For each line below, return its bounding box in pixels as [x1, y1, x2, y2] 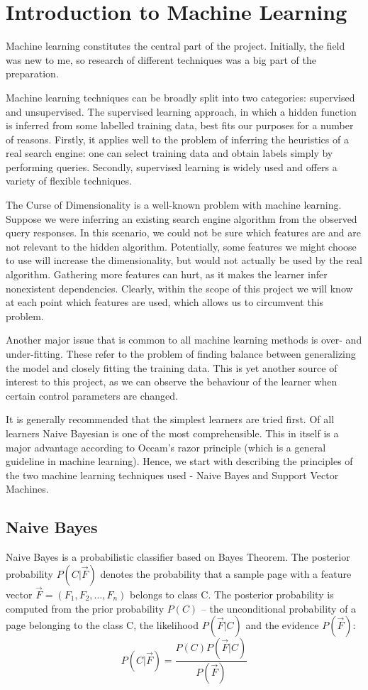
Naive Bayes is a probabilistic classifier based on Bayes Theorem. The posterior [6, 549, 350, 564]
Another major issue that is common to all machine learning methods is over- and [6, 332, 362, 347]
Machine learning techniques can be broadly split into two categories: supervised [6, 89, 355, 104]
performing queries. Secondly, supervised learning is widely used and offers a [6, 159, 338, 174]
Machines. [6, 481, 49, 496]
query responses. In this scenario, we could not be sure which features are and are [6, 225, 361, 240]
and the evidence [245, 618, 319, 632]
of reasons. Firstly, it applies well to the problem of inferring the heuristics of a [6, 131, 349, 146]
